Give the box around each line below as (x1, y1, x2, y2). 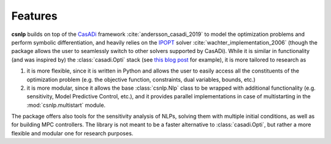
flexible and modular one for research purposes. (11, 129, 134, 137)
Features (11, 9, 58, 23)
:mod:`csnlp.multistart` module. (26, 101, 106, 109)
